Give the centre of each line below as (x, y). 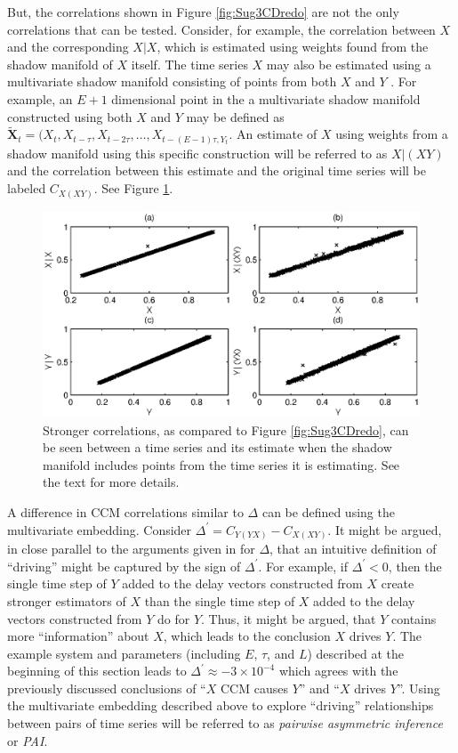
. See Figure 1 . (133, 188)
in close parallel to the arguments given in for (131, 549)
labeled (27, 188)
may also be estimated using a (349, 64)
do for (174, 618)
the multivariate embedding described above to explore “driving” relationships (221, 705)
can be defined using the (328, 512)
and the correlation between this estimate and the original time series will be (217, 170)
